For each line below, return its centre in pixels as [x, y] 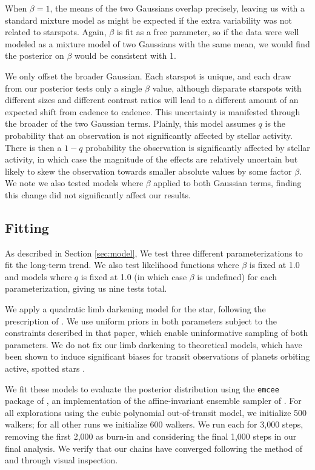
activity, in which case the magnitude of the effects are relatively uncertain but [151, 159]
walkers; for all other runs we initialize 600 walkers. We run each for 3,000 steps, [154, 424]
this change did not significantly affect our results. [98, 194]
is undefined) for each [237, 276]
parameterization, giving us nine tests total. [86, 288]
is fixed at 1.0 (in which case [134, 276]
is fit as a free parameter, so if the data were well [208, 32]
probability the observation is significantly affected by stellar [198, 147]
